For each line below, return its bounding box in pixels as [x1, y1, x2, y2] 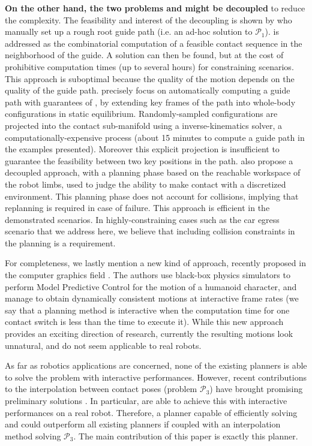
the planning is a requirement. [5, 236, 116, 249]
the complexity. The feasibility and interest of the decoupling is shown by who [5, 13, 292, 26]
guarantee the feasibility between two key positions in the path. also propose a [5, 154, 293, 167]
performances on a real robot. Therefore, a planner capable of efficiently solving [5, 406, 298, 418]
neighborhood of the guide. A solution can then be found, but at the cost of [5, 49, 284, 61]
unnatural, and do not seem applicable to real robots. [5, 339, 202, 351]
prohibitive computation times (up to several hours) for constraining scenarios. [5, 60, 294, 73]
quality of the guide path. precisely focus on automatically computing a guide [5, 84, 290, 97]
